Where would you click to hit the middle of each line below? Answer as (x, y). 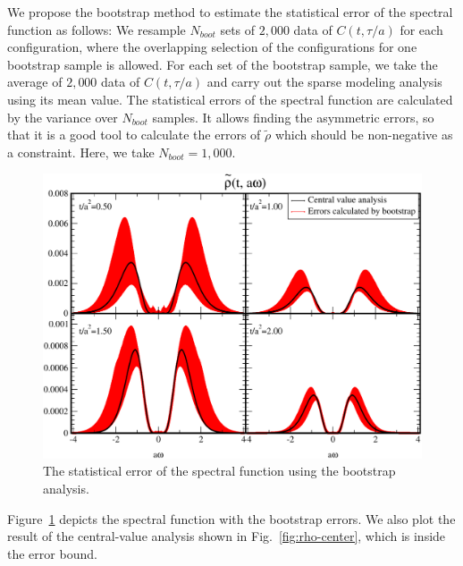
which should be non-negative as (364, 135)
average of (35, 82)
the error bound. (52, 553)
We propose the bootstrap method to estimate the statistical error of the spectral (230, 12)
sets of (238, 29)
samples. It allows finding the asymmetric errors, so (293, 117)
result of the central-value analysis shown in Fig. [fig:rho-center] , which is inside (227, 536)
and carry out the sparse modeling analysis (324, 82)
